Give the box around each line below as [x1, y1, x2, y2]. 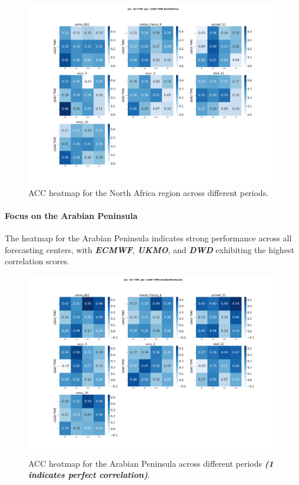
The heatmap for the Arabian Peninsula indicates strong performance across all [5, 232, 292, 244]
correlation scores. [5, 255, 69, 267]
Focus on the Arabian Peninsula [5, 209, 138, 221]
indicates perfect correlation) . [28, 469, 150, 481]
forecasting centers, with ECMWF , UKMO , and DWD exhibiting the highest [5, 243, 294, 255]
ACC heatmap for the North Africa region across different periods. [28, 186, 269, 198]
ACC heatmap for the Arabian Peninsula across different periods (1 [28, 457, 274, 469]
